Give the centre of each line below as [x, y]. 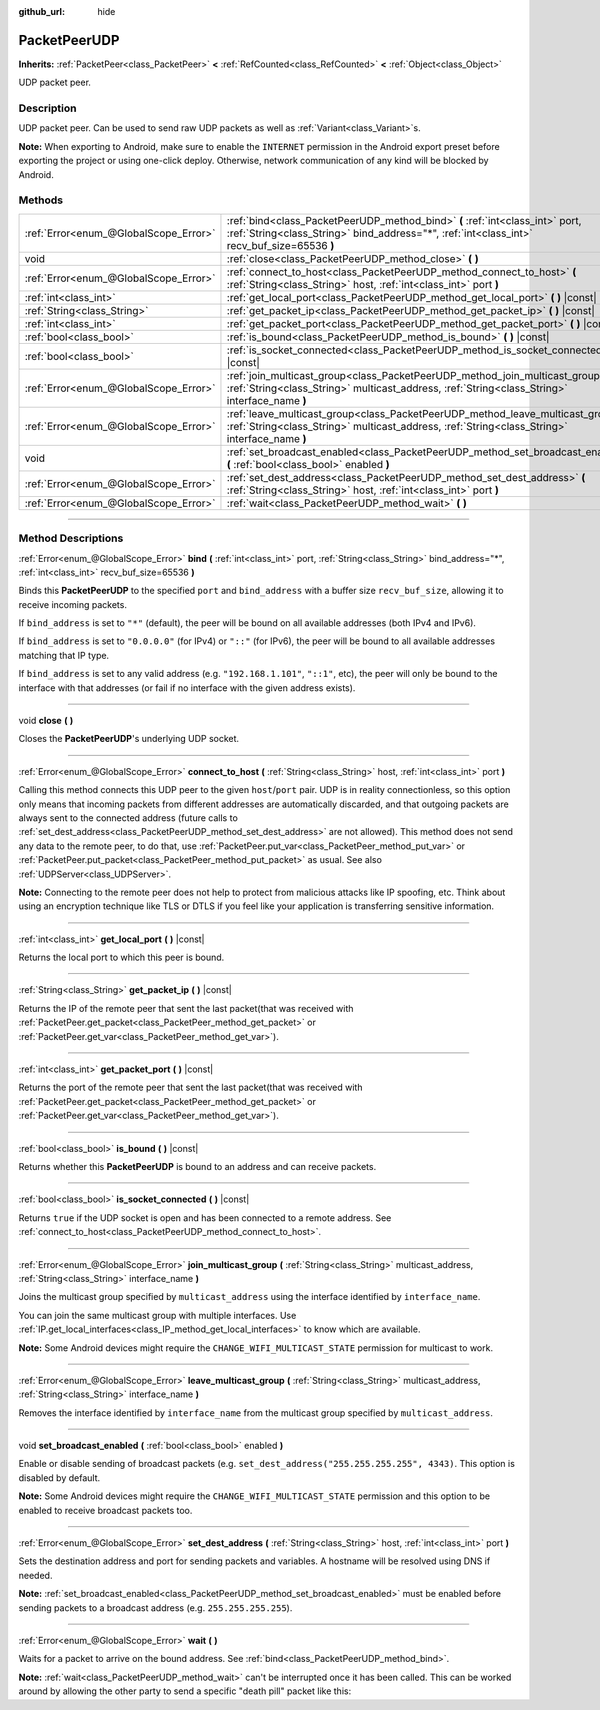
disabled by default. [59, 1477]
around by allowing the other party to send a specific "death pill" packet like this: [185, 1691]
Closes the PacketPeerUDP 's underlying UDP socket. [129, 739]
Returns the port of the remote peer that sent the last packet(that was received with [190, 1087]
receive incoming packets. [72, 604]
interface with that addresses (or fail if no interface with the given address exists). [187, 687]
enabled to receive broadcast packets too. [105, 1510]
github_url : [41, 11]
